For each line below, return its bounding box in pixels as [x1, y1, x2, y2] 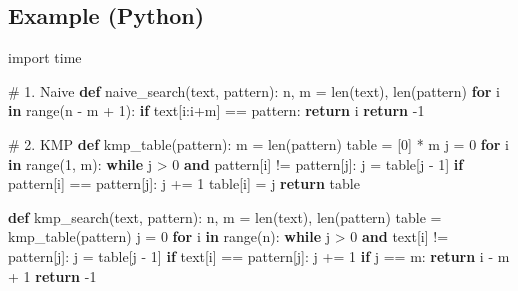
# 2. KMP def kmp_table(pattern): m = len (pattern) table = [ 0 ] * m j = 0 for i [8, 133, 509, 154]
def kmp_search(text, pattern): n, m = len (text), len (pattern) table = [8, 206, 442, 227]
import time [8, 47, 82, 68]
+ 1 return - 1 [8, 265, 97, 286]
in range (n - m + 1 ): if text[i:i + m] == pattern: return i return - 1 [8, 100, 425, 121]
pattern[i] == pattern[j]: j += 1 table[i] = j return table [8, 173, 360, 194]
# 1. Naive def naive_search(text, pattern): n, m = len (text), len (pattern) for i [8, 80, 500, 101]
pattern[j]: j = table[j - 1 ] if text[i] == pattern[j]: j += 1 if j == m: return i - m [8, 245, 510, 266]
